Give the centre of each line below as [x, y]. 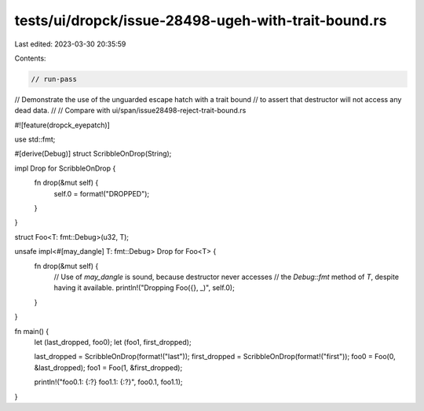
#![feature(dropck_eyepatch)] [62, 125]
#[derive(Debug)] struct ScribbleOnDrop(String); [93, 154]
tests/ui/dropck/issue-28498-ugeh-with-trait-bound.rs [201, 20]
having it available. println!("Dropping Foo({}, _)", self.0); [144, 288]
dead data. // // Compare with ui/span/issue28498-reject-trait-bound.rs [130, 111]
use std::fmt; [35, 139]
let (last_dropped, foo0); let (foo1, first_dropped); [113, 342]
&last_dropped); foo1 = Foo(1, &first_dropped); [108, 367]
